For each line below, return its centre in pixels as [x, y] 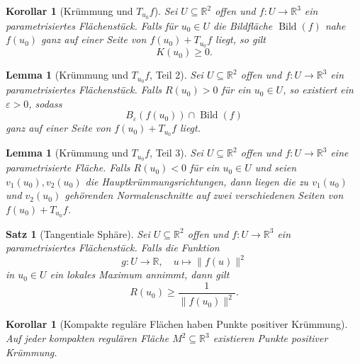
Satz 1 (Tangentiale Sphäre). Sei [78, 233]
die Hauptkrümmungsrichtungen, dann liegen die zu [197, 181]
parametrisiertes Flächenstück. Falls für [92, 25]
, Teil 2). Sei [176, 75]
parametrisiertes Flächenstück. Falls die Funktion [113, 248]
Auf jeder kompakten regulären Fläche [88, 338]
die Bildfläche [243, 25]
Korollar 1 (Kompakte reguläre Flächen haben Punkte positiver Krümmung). [177, 324]
